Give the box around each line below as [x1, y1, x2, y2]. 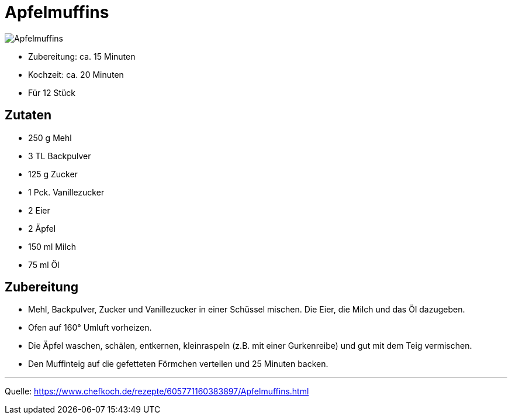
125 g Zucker [28, 169, 78, 179]
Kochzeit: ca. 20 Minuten [28, 69, 124, 80]
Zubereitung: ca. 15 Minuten [28, 51, 136, 61]
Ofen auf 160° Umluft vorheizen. [28, 322, 152, 333]
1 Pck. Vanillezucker [28, 187, 105, 197]
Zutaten [5, 108, 52, 123]
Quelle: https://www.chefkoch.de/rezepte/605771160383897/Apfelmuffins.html [5, 386, 309, 397]
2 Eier [28, 205, 50, 215]
